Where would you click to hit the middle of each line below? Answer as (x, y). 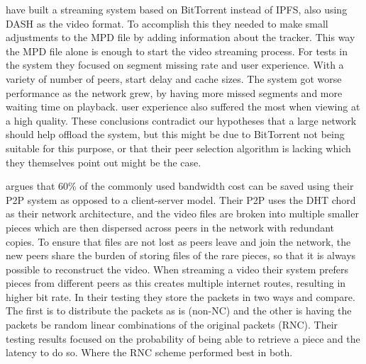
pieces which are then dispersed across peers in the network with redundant (170, 227)
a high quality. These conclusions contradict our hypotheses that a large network (181, 120)
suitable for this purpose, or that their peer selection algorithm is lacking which (178, 148)
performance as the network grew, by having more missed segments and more (174, 92)
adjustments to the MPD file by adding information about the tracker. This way (181, 37)
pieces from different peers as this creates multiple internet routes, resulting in (176, 283)
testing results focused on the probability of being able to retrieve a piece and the (183, 338)
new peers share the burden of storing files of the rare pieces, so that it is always (181, 255)
